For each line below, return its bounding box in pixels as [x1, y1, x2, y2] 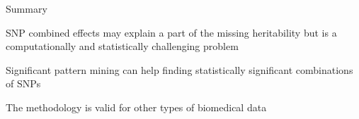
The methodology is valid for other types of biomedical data [6, 99, 267, 114]
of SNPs [6, 76, 41, 91]
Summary [6, 1, 47, 15]
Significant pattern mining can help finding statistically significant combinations [6, 62, 353, 77]
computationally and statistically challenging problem [6, 39, 239, 54]
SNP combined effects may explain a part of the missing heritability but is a [6, 25, 337, 39]
